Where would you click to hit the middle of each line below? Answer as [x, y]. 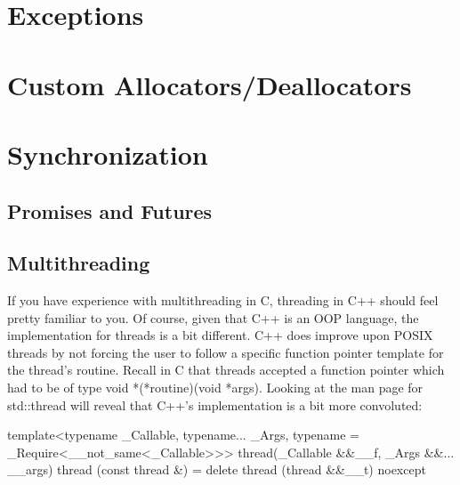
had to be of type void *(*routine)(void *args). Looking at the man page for [215, 388]
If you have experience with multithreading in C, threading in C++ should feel [223, 300]
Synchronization [108, 154]
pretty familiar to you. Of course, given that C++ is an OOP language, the [213, 317]
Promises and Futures [110, 210]
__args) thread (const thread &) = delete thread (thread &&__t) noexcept [217, 469]
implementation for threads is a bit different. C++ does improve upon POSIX [220, 335]
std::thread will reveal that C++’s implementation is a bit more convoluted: [215, 404]
